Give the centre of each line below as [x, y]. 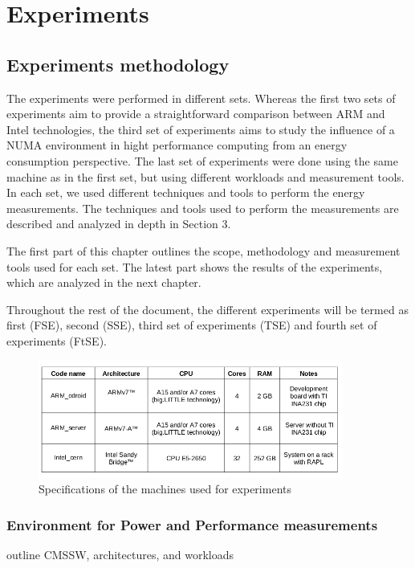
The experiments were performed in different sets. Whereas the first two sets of [201, 98]
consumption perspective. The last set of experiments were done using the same [202, 160]
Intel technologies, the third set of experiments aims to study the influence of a [201, 129]
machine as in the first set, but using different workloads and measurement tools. [205, 176]
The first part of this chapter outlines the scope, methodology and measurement [203, 250]
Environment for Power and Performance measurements [192, 524]
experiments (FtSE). [57, 340]
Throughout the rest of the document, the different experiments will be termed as [207, 309]
